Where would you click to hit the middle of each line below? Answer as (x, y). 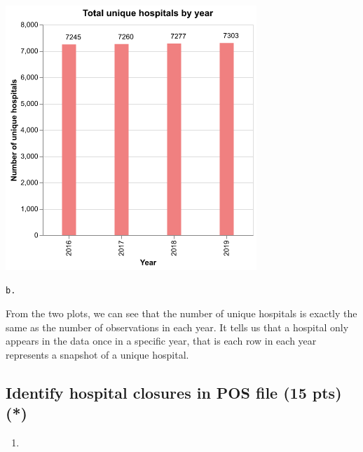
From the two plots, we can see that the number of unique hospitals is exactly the (181, 313)
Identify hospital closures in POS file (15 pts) (174, 392)
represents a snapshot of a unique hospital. (97, 354)
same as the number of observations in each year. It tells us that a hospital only (177, 327)
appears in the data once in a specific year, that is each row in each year (161, 341)
